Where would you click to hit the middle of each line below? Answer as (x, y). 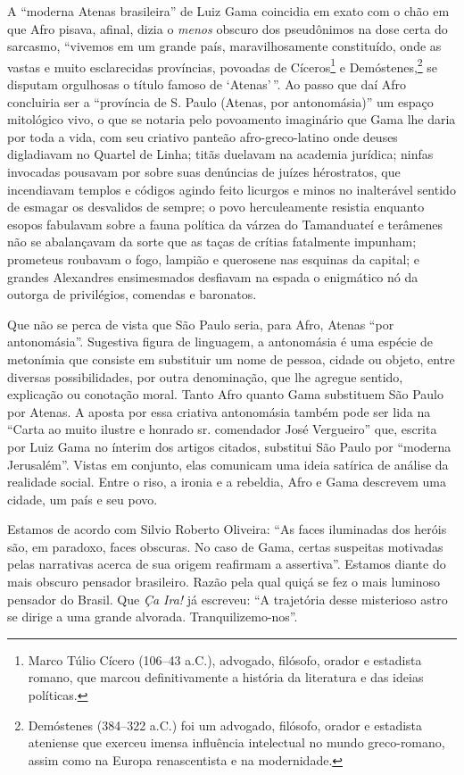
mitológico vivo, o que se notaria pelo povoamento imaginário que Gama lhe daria (232, 119)
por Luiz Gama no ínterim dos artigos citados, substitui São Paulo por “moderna (229, 446)
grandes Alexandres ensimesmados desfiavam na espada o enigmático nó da (213, 276)
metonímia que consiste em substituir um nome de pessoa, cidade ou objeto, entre (231, 358)
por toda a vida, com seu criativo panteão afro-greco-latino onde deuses (203, 136)
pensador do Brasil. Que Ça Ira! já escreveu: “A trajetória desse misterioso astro (228, 599)
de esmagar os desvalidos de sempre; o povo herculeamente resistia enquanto (216, 207)
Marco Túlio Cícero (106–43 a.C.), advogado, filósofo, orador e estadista (225, 659)
